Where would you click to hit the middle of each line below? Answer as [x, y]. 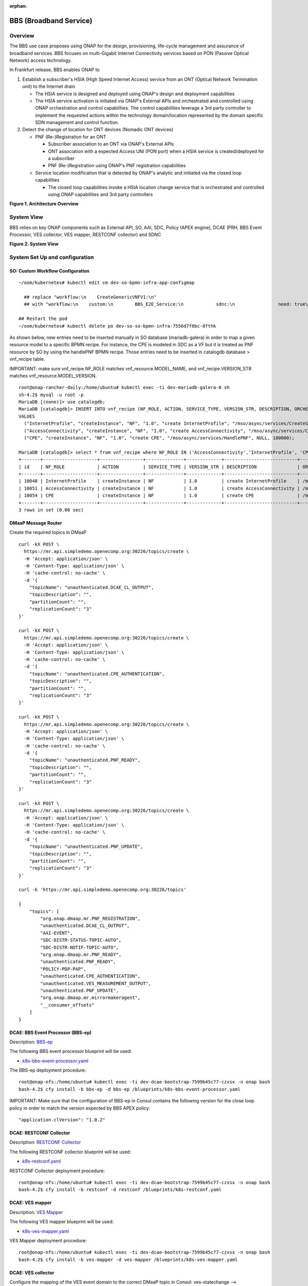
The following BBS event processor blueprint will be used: [71, 1051]
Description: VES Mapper [36, 1212]
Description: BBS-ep [31, 1042]
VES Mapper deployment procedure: [48, 1240]
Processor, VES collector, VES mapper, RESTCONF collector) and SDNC [85, 235]
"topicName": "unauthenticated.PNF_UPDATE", [86, 847]
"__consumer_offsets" [68, 1005]
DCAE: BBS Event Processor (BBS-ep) [51, 1032]
